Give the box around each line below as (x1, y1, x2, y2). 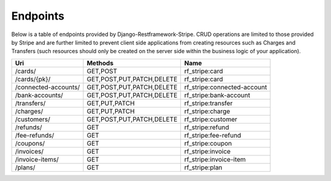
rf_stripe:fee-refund (184, 131, 242, 139)
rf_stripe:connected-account (184, 83, 267, 91)
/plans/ (15, 163, 36, 171)
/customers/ (15, 115, 50, 124)
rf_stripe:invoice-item (184, 155, 246, 163)
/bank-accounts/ (15, 90, 64, 99)
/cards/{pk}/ (15, 75, 51, 83)
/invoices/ (15, 147, 44, 155)
